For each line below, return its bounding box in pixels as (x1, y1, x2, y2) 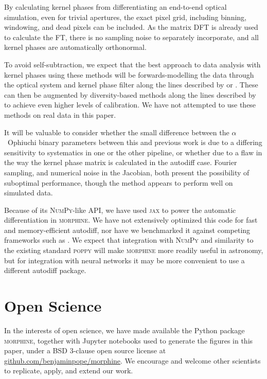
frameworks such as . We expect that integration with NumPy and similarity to (4, 234, 254, 245)
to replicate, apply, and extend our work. (4, 365, 133, 376)
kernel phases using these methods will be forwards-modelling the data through (4, 69, 254, 80)
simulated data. (4, 187, 53, 198)
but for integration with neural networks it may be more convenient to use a (4, 255, 245, 265)
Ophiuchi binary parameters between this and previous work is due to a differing (7, 137, 262, 148)
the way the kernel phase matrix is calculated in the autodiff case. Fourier (4, 157, 237, 168)
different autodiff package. (4, 265, 86, 276)
